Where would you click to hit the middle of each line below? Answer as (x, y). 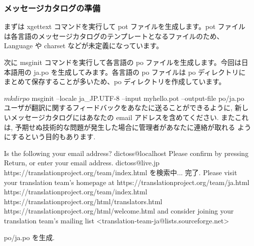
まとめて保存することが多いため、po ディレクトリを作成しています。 (115, 81)
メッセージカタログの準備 (52, 8)
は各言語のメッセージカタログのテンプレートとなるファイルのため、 (114, 36)
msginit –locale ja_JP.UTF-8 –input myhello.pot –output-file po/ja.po (138, 98)
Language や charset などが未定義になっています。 (84, 46)
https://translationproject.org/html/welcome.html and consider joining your (119, 211)
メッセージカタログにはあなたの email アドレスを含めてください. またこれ (129, 117)
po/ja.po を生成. (29, 237)
